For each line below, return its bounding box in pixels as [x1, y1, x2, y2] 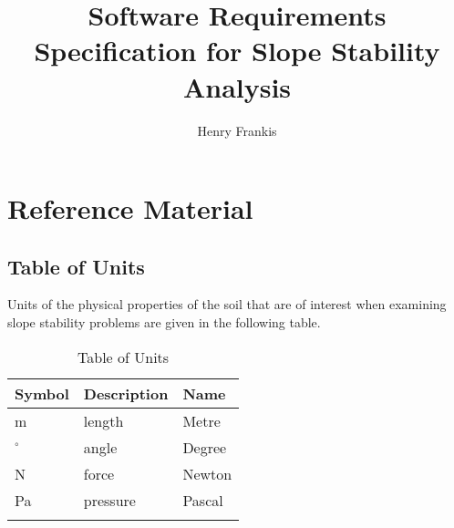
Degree [182, 436, 227, 458]
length [83, 409, 124, 431]
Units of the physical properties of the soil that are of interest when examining [7, 295, 447, 314]
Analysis [182, 67, 292, 105]
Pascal [182, 489, 223, 511]
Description [83, 382, 169, 404]
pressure [83, 489, 136, 511]
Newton [182, 462, 232, 484]
